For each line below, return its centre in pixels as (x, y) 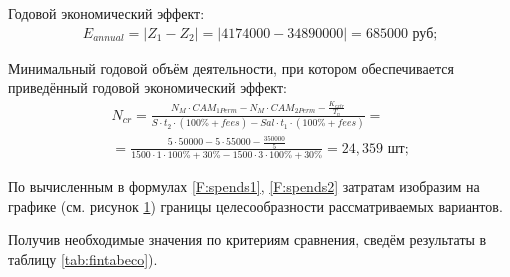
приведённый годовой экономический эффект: (147, 87)
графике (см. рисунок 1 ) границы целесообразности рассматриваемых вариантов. (255, 205)
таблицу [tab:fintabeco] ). (83, 258)
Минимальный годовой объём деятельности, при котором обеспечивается (231, 67)
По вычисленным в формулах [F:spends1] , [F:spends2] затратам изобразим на (244, 186)
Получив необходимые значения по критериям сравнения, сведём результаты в (247, 239)
